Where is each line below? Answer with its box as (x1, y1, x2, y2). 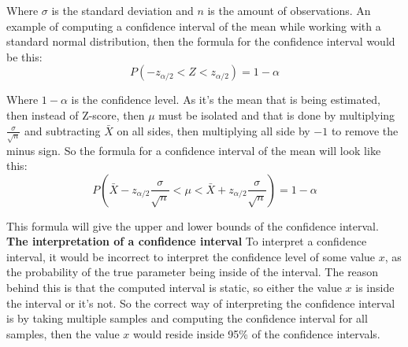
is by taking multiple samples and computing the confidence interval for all (6, 310, 368, 327)
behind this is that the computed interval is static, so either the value (6, 279, 342, 296)
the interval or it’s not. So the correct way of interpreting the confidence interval (6, 294, 395, 311)
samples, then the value (6, 325, 120, 341)
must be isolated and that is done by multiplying (158, 106, 395, 123)
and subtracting (24, 122, 101, 138)
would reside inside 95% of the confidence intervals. (132, 325, 380, 341)
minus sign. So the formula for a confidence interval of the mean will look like (6, 142, 381, 158)
